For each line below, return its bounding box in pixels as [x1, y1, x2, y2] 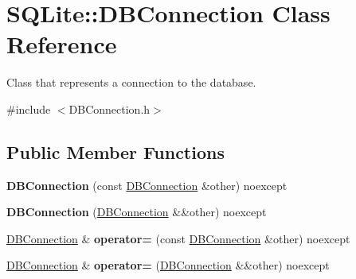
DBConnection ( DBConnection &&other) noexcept [6, 203, 267, 220]
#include [6, 100, 51, 117]
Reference [6, 28, 117, 60]
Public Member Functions [6, 139, 225, 164]
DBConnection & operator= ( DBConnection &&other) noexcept [6, 257, 330, 273]
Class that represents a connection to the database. [6, 74, 256, 91]
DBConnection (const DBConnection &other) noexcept [6, 176, 288, 193]
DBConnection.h [68, 100, 151, 117]
